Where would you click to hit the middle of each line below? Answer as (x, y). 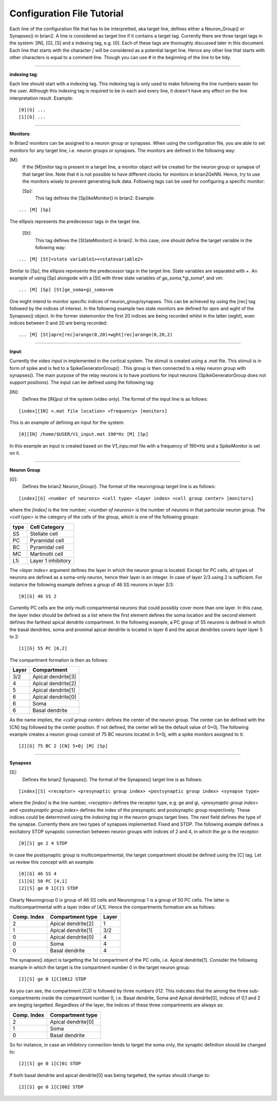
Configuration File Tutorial (66, 13)
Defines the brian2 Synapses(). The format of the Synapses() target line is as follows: (112, 779)
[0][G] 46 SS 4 (38, 874)
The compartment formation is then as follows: (59, 660)
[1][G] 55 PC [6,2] (43, 648)
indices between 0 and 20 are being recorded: (58, 323)
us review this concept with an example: (52, 862)
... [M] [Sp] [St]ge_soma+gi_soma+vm (66, 290)
